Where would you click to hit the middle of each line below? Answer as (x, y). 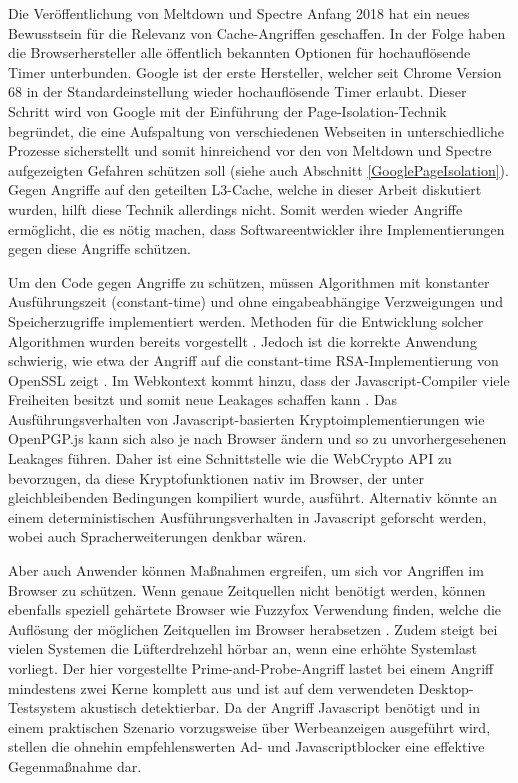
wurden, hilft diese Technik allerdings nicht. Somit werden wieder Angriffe (235, 208)
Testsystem (42, 707)
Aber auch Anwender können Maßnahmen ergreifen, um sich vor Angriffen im (246, 570)
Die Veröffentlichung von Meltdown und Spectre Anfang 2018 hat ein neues (239, 13)
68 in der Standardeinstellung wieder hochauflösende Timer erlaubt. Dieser (237, 91)
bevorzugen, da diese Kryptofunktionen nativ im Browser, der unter (216, 477)
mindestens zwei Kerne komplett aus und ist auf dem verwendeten (211, 687)
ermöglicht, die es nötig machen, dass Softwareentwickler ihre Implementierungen (256, 228)
